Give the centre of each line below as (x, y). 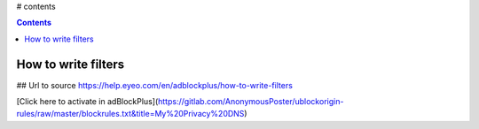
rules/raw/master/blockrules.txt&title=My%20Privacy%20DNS (130, 114)
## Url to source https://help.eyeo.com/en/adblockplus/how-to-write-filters (154, 85)
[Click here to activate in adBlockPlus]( (87, 102)
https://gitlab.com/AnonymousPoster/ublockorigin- (251, 102)
